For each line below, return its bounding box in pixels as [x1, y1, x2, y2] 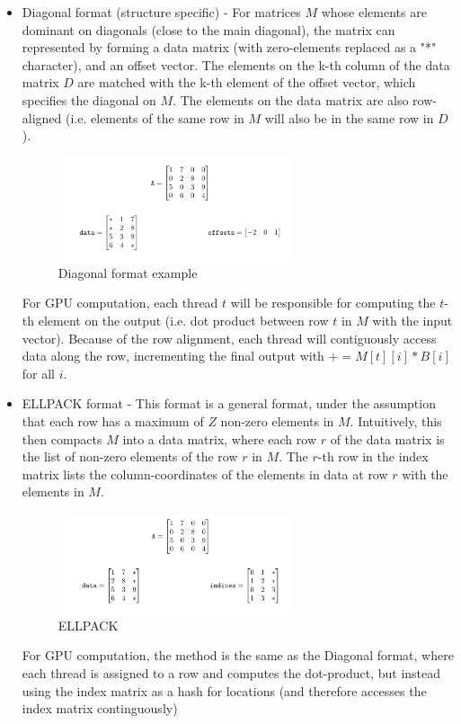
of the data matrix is [330, 429, 445, 448]
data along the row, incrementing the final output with [22, 346, 324, 365]
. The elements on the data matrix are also [173, 90, 409, 109]
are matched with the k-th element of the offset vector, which [77, 73, 416, 92]
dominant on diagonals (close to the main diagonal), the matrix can [22, 20, 395, 39]
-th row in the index [317, 447, 429, 466]
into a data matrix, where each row [122, 429, 317, 448]
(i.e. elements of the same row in [66, 108, 244, 127]
